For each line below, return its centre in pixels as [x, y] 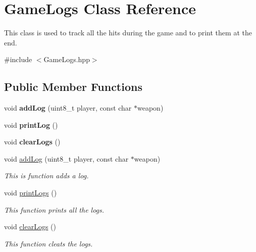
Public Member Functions [73, 87]
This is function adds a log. [46, 175]
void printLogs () [31, 193]
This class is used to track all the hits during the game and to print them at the [128, 33]
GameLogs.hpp [67, 59]
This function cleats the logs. [48, 243]
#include [18, 59]
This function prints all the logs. [54, 209]
